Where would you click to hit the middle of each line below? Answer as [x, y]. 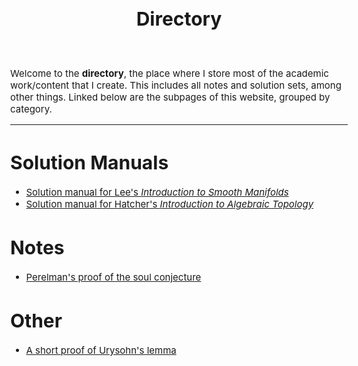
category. [31, 109]
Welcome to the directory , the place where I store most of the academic [169, 73]
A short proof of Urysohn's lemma [101, 350]
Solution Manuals [89, 162]
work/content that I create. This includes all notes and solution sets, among [176, 85]
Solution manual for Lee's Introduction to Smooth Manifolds [157, 192]
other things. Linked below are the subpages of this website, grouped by [170, 97]
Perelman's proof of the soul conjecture [113, 277]
